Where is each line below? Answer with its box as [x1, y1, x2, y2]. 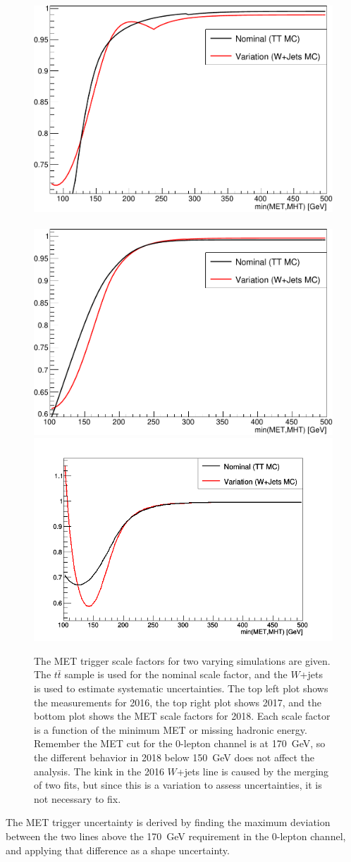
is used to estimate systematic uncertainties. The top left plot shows [34, 681, 328, 696]
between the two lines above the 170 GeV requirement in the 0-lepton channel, [6, 828, 346, 843]
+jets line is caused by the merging [176, 763, 329, 778]
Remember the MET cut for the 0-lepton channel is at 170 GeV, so [34, 736, 326, 751]
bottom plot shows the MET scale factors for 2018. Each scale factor [34, 708, 331, 723]
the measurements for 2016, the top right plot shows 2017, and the [34, 694, 321, 709]
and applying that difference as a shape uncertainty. [6, 842, 230, 857]
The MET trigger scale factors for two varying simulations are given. [34, 653, 331, 668]
